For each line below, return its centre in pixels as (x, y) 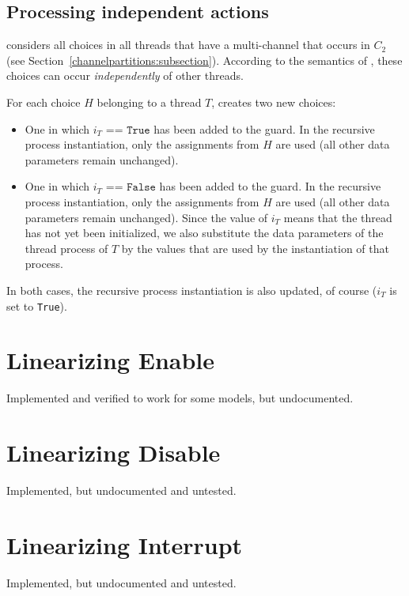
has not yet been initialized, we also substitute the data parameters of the (204, 233)
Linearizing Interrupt (125, 544)
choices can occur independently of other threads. (125, 75)
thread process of (66, 248)
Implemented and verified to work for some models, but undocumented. (180, 398)
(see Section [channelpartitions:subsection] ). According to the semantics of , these (204, 60)
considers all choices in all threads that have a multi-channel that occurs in (188, 45)
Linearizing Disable (114, 453)
